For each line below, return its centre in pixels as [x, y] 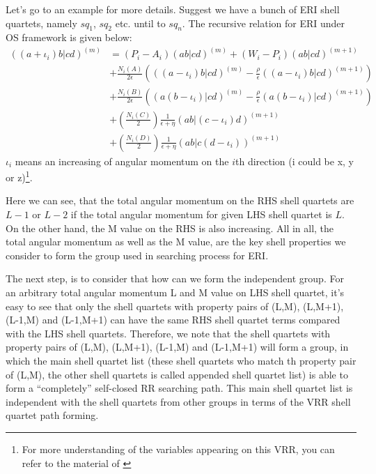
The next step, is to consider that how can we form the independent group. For [175, 278]
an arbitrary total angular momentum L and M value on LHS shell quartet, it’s [175, 292]
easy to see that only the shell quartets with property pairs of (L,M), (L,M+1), [175, 306]
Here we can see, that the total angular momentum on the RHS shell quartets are [180, 200]
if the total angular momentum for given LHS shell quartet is [201, 214]
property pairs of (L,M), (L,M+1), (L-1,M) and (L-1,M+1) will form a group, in [177, 347]
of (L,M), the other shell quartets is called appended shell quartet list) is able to [177, 374]
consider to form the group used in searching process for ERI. [137, 255]
